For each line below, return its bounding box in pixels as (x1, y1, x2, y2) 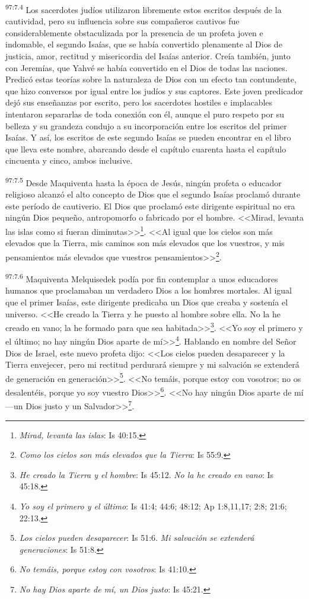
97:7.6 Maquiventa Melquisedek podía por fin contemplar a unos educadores (5, 271, 278, 285)
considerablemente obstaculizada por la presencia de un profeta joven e (5, 26, 263, 39)
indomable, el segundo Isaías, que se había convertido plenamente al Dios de (5, 38, 282, 50)
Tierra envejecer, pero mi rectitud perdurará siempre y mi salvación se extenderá (5, 358, 300, 371)
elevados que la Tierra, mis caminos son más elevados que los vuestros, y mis (5, 237, 285, 249)
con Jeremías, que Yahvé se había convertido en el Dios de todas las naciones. (5, 61, 288, 74)
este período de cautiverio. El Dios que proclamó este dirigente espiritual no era (5, 199, 295, 212)
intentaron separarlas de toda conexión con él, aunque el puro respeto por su (5, 108, 284, 120)
